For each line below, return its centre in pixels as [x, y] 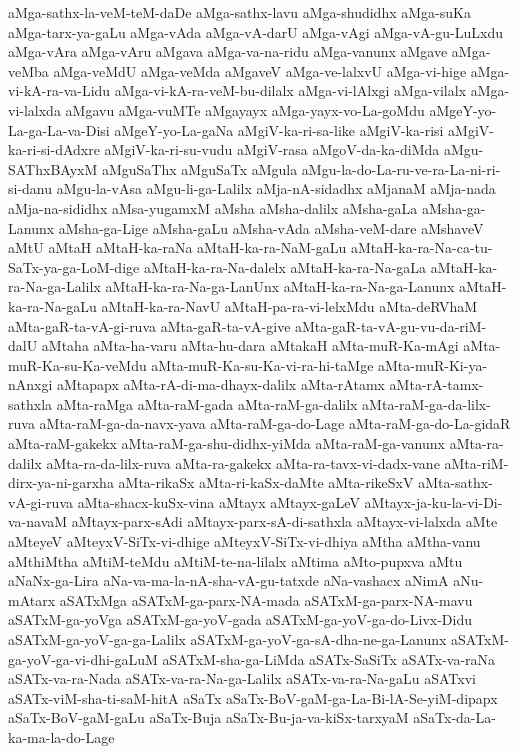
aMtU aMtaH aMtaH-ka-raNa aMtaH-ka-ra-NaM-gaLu [177, 247]
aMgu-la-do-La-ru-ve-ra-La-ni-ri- [401, 168]
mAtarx [32, 599]
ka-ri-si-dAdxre [54, 149]
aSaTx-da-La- [454, 717]
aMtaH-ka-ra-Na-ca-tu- [421, 247]
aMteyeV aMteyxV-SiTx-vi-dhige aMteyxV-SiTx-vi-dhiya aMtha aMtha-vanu [244, 541]
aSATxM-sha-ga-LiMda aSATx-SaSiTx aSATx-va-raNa [329, 658]
